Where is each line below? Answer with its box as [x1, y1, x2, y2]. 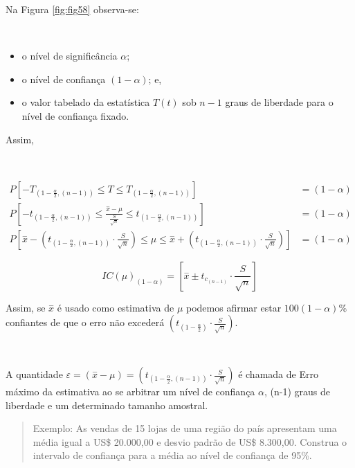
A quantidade [6, 367, 63, 381]
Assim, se [6, 300, 46, 314]
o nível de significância [21, 48, 118, 63]
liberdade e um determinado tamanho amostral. [6, 397, 208, 412]
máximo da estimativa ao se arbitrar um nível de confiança [6, 384, 255, 399]
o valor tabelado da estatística [21, 95, 150, 109]
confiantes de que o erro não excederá [6, 315, 165, 330]
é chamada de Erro [238, 367, 318, 381]
